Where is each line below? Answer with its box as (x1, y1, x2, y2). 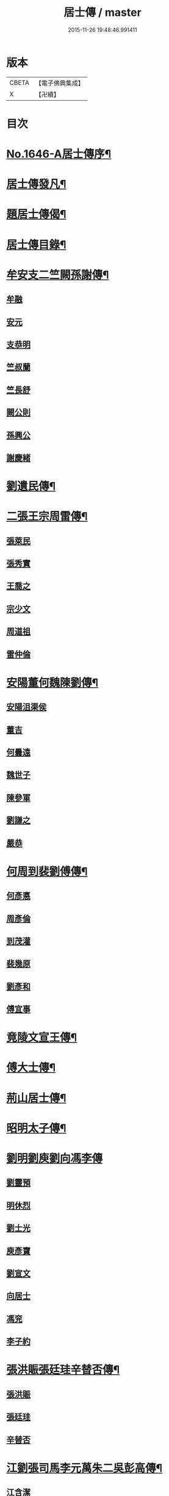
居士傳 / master (63, 5, 142, 20)
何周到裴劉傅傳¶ (6, 864, 88, 878)
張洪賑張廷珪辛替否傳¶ (6, 1363, 120, 1377)
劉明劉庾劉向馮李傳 (6, 1152, 103, 1166)
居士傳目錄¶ (6, 237, 67, 251)
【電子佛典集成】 (35, 79, 84, 87)
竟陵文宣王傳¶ (6, 1031, 77, 1044)
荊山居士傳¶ (6, 1091, 67, 1105)
